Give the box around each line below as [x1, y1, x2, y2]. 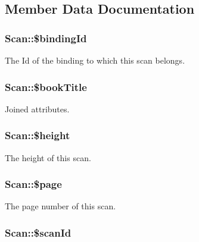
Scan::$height [5, 128, 70, 143]
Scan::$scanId [5, 225, 71, 240]
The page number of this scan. [5, 200, 116, 212]
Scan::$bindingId [5, 30, 87, 45]
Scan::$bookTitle [5, 79, 87, 94]
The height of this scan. [5, 151, 91, 164]
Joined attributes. [5, 102, 70, 115]
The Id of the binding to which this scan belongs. [5, 54, 185, 66]
